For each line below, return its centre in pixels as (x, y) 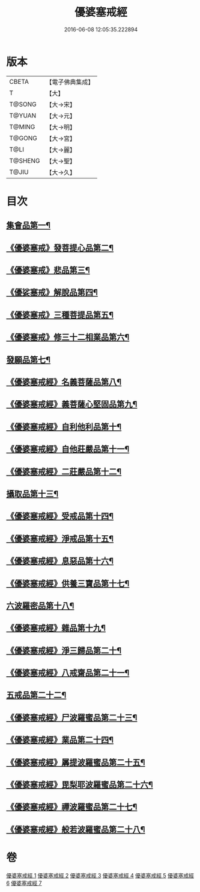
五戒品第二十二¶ (36, 695)
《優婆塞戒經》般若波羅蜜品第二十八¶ (76, 829)
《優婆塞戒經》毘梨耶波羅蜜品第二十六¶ (80, 785)
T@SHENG (25, 160)
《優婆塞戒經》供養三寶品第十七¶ (68, 583)
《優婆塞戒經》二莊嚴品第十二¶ (64, 472)
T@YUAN (23, 115)
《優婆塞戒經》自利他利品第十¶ (64, 426)
